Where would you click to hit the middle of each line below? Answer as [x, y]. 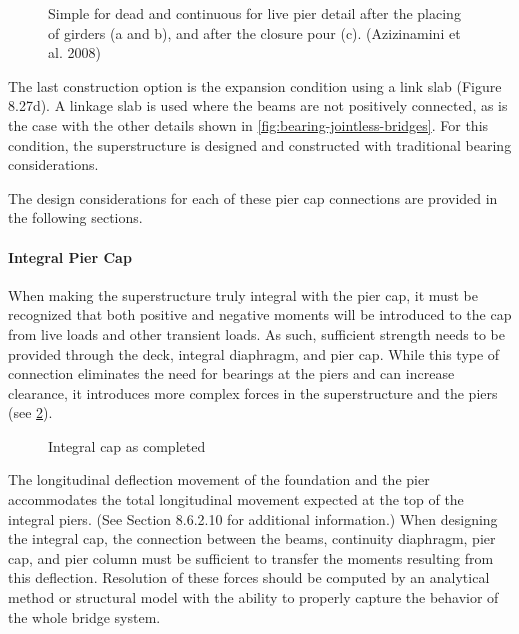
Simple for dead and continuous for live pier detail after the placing [254, 13]
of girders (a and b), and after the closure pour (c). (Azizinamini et [254, 32]
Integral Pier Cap [70, 256]
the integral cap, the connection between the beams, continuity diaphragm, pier [252, 538]
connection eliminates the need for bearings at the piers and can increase [231, 373]
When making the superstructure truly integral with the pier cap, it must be [243, 294]
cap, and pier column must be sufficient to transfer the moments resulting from [251, 557]
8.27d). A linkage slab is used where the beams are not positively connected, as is [258, 105]
